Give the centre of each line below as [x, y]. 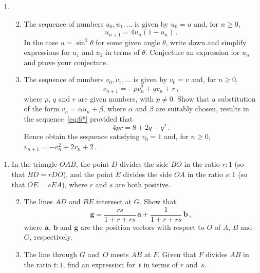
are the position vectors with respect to [143, 227]
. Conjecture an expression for [192, 52]
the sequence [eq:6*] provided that [78, 118]
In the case [41, 42]
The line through [51, 254]
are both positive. [143, 184]
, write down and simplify [206, 42]
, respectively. [51, 237]
